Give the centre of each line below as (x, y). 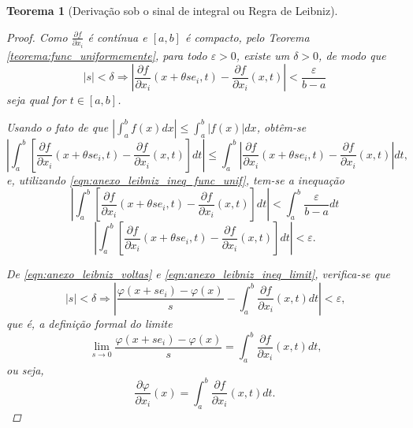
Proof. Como (37, 37)
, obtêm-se (281, 127)
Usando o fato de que (58, 127)
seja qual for (36, 100)
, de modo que (352, 55)
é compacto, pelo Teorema (247, 37)
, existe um (263, 55)
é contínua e (117, 37)
